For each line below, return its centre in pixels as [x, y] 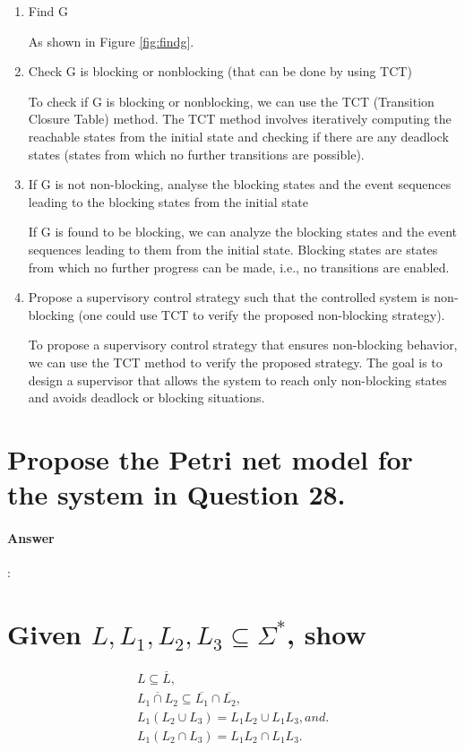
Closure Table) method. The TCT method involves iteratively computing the [240, 119]
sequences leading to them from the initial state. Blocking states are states [233, 249]
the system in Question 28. [177, 494]
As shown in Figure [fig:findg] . [111, 41]
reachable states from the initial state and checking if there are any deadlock [238, 136]
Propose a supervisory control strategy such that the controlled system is [229, 297]
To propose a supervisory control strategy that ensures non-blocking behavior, [243, 345]
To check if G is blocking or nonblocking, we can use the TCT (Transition [231, 101]
